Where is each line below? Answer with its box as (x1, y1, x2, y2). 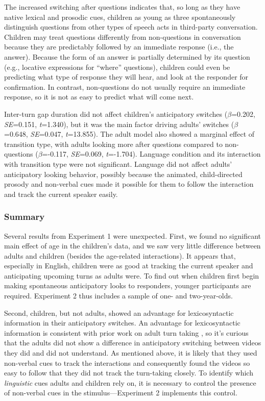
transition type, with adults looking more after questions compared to (4, 138, 223, 149)
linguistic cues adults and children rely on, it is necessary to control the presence (4, 377, 256, 388)
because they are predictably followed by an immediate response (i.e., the (4, 41, 234, 52)
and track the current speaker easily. (4, 188, 118, 199)
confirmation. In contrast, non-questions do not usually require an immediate (4, 81, 246, 92)
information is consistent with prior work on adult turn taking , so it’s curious (4, 327, 249, 338)
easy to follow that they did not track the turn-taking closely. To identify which (4, 367, 253, 378)
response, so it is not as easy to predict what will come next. (4, 91, 194, 102)
